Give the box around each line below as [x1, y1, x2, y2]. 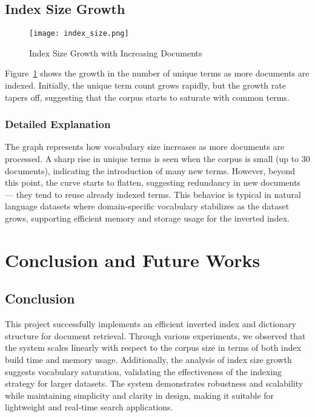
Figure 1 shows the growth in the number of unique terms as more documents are [5, 67, 310, 80]
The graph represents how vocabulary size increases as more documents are [5, 140, 285, 153]
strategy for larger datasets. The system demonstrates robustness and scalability [5, 377, 303, 390]
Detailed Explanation [5, 117, 111, 132]
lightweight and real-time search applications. [5, 401, 173, 413]
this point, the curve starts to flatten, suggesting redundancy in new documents [5, 176, 300, 189]
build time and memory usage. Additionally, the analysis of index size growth [5, 353, 292, 365]
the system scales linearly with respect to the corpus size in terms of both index [5, 341, 302, 354]
